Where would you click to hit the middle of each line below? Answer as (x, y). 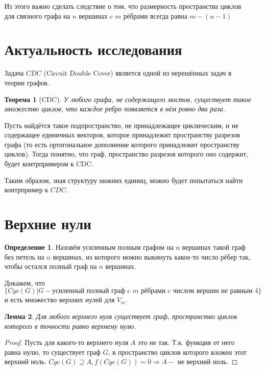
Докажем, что (25, 282)
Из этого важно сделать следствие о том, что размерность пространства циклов (123, 6)
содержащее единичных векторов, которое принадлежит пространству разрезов (122, 135)
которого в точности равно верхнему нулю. (70, 326)
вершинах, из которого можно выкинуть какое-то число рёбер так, (152, 256)
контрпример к (26, 190)
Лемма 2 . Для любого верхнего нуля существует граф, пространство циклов (121, 316)
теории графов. (27, 82)
